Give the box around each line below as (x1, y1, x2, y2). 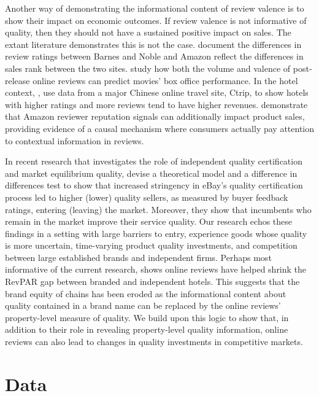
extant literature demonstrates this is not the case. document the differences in (5, 37, 302, 50)
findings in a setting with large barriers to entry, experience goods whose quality (5, 227, 307, 239)
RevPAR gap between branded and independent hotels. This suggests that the (5, 275, 300, 288)
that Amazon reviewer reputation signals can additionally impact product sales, (5, 110, 305, 123)
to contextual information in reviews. (5, 134, 144, 147)
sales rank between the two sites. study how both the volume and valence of (5, 61, 291, 74)
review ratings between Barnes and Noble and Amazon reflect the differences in (5, 50, 304, 63)
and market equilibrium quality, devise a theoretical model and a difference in (5, 166, 298, 179)
